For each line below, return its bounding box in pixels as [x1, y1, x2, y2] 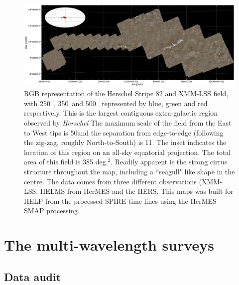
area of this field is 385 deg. [24, 156, 108, 167]
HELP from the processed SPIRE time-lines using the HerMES [24, 195, 217, 206]
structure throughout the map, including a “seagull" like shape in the [24, 166, 235, 176]
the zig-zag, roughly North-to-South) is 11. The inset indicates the [24, 137, 227, 147]
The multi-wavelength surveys [4, 235, 214, 255]
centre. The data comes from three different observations [24, 176, 197, 186]
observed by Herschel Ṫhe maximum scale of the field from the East [24, 118, 232, 128]
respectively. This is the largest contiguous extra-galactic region [24, 108, 218, 118]
